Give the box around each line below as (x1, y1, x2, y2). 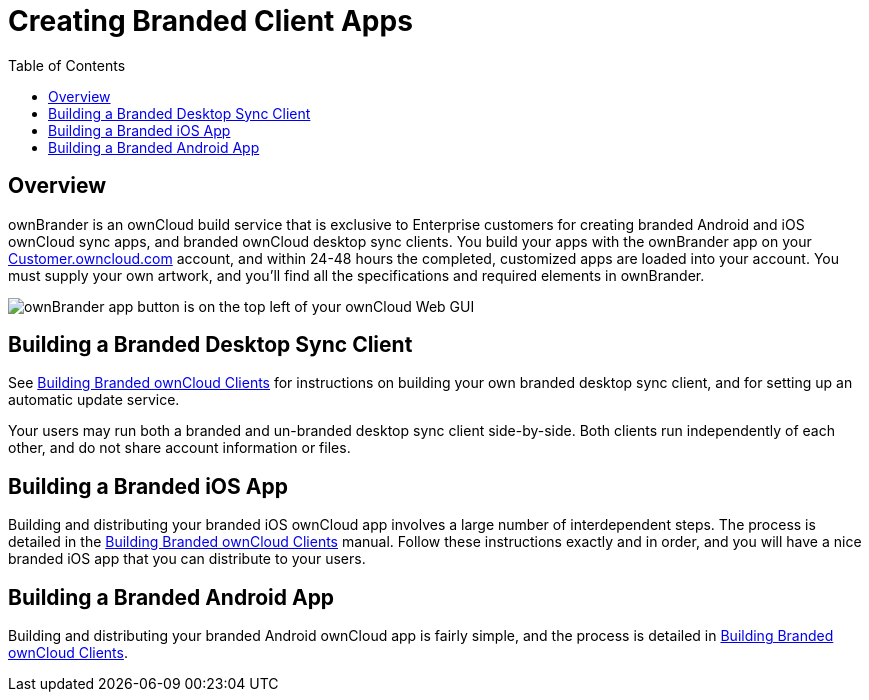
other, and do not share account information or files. (8, 439, 351, 457)
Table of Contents (8, 56, 126, 74)
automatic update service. (8, 391, 180, 409)
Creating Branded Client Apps (8, 4, 413, 38)
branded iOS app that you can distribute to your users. (8, 550, 366, 568)
